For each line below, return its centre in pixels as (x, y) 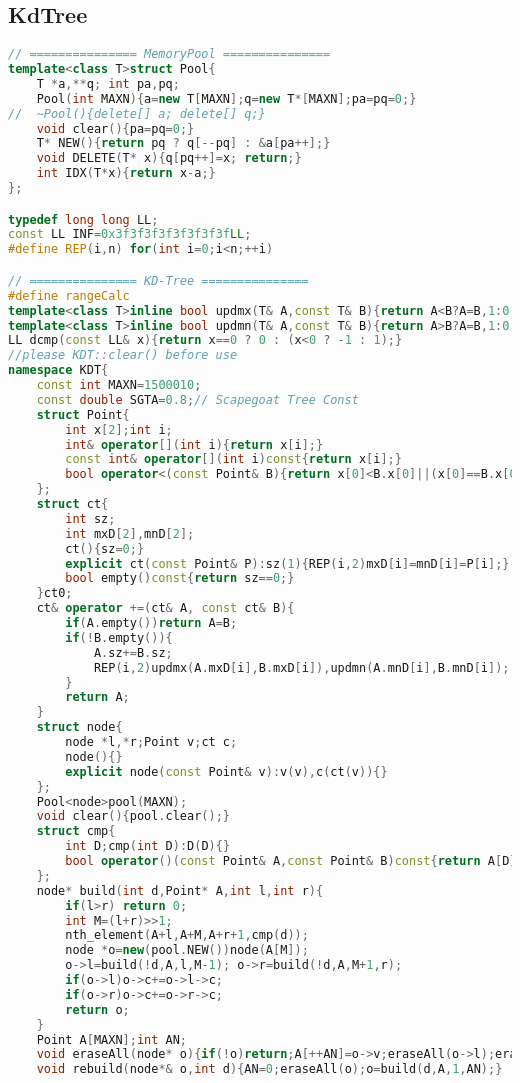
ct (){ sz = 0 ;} (105, 548)
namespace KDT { (58, 370)
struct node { (79, 727)
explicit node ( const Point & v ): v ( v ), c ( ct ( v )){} (226, 771)
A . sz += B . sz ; (133, 652)
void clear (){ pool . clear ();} (133, 816)
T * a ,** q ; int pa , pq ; (108, 83)
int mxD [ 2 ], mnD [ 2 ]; (130, 533)
